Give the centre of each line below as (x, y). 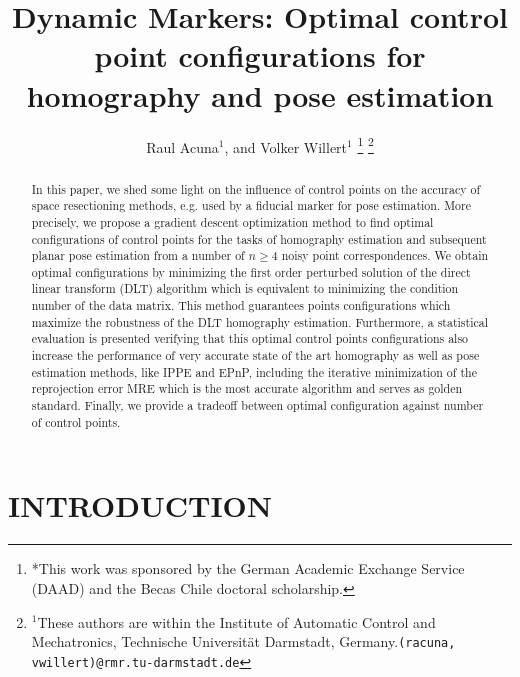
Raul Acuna (182, 146)
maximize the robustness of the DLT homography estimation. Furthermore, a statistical (259, 321)
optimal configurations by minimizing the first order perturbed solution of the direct (251, 271)
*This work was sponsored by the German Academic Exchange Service (248, 568)
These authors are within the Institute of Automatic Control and (236, 621)
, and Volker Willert (286, 146)
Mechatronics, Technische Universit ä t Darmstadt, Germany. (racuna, (243, 641)
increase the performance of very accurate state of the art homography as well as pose (255, 355)
